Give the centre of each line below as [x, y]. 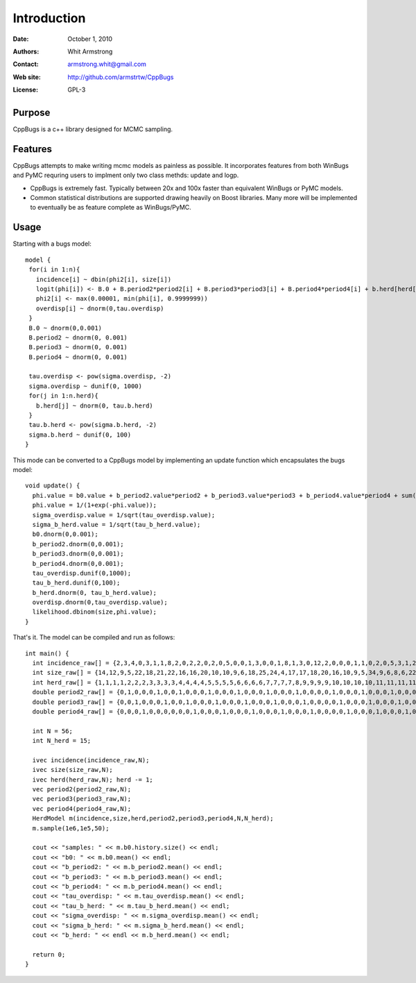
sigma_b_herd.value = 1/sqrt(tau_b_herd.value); [116, 524]
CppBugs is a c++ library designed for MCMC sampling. [93, 129]
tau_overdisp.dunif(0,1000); [82, 573]
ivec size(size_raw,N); [73, 770]
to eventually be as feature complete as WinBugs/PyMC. [111, 208]
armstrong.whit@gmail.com [107, 64]
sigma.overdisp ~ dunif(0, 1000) [85, 386]
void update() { [53, 486]
